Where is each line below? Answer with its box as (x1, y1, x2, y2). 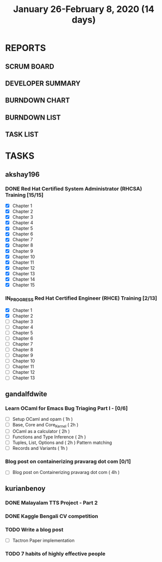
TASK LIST (5, 130, 39, 139)
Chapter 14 (12, 276, 35, 282)
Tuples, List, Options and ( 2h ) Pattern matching (12, 439, 112, 445)
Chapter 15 (12, 282, 35, 288)
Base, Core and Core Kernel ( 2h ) (12, 422, 79, 429)
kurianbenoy (5, 484, 46, 492)
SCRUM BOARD (5, 62, 54, 71)
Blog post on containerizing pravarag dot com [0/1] (5, 458, 131, 465)
